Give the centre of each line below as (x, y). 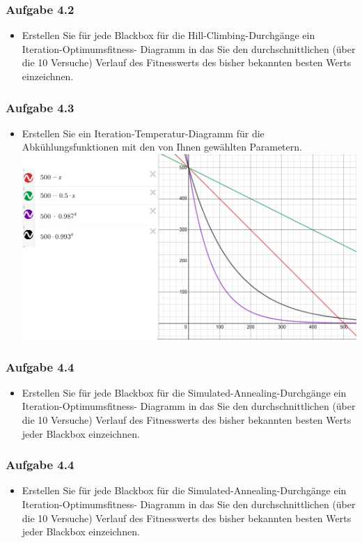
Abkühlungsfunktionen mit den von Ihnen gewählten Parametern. (162, 147)
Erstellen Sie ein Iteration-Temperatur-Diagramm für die (143, 133)
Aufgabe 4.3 (40, 107)
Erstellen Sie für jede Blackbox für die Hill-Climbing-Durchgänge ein (168, 35)
